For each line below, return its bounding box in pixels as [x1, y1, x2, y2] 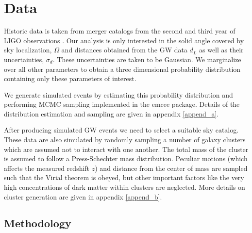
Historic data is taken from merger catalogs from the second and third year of [4, 26, 235, 36]
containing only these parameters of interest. [4, 73, 136, 83]
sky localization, [4, 45, 52, 55]
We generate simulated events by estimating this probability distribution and [4, 89, 233, 100]
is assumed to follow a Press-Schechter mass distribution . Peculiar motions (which [4, 153, 248, 164]
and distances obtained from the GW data [61, 45, 187, 55]
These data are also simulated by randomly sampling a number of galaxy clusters [4, 134, 246, 145]
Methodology [4, 215, 71, 230]
